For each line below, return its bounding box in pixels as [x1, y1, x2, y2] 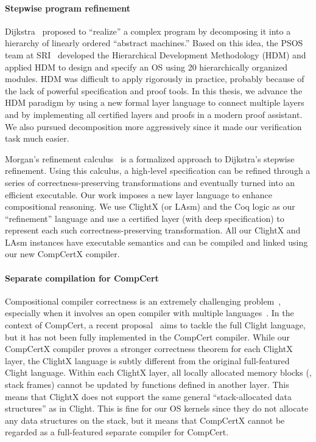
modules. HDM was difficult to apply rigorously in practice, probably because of [5, 72, 304, 85]
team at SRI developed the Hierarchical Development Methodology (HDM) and [5, 48, 306, 61]
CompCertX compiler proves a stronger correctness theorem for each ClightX [5, 342, 293, 355]
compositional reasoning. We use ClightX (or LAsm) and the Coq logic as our [5, 200, 295, 213]
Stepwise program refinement [5, 1, 131, 14]
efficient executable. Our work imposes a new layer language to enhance [5, 188, 272, 201]
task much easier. [5, 132, 69, 145]
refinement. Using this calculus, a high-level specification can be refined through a [5, 164, 311, 177]
